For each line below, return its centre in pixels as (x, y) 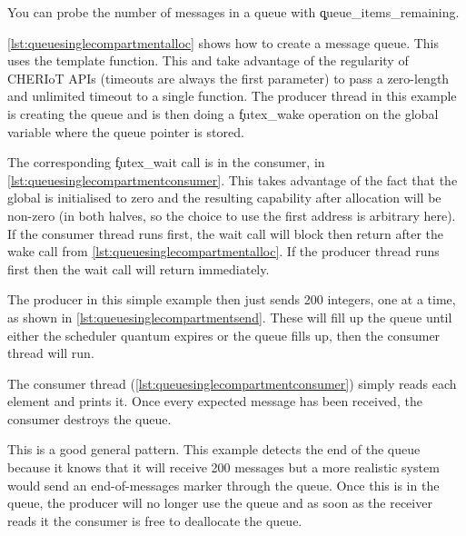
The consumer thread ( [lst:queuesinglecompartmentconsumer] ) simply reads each (232, 383)
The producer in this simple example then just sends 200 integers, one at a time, (232, 299)
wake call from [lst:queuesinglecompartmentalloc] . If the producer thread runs (223, 251)
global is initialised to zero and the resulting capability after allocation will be (224, 198)
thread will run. (51, 353)
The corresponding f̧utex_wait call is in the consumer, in (166, 162)
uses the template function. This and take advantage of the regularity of (208, 60)
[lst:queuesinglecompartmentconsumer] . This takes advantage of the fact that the (233, 179)
